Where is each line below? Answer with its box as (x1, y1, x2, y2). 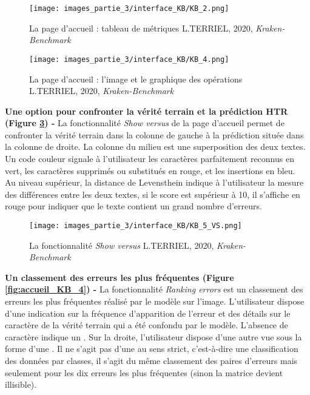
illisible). (5, 378, 37, 391)
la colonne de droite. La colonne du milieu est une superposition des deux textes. (5, 140, 306, 153)
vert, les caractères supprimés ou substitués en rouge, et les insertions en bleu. (5, 164, 295, 177)
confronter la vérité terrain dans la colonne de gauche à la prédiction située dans (5, 128, 304, 141)
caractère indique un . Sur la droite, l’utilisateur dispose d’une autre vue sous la (5, 330, 302, 343)
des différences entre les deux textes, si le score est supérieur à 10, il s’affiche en (5, 187, 300, 200)
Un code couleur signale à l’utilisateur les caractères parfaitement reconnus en (5, 152, 294, 165)
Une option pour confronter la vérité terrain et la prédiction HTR (5, 104, 288, 117)
